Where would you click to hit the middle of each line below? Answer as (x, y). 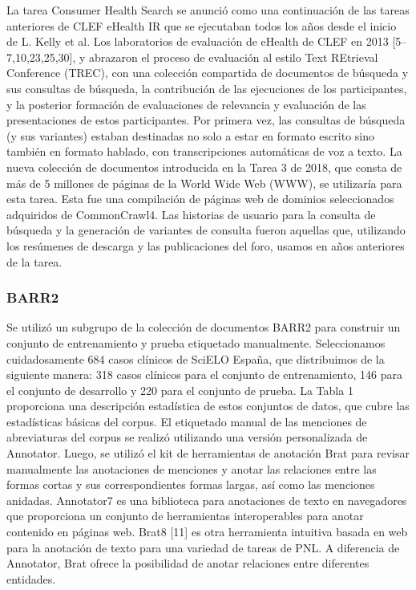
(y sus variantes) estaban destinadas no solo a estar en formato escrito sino (190, 135)
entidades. (31, 578)
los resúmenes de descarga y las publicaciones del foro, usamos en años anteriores (206, 245)
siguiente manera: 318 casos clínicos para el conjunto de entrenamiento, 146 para (204, 374)
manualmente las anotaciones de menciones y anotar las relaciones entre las (192, 468)
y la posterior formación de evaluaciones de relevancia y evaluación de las (186, 104)
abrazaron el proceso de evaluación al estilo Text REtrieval (234, 57)
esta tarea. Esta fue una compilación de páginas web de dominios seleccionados (200, 199)
